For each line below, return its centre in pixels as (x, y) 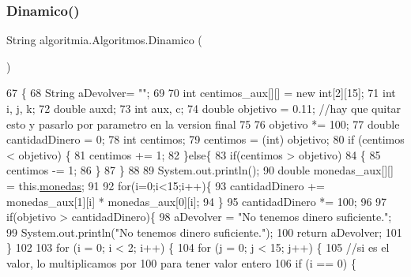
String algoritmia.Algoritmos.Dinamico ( (104, 40)
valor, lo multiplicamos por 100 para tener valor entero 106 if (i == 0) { (181, 262)
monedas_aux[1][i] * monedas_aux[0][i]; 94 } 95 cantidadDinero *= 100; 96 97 (197, 201)
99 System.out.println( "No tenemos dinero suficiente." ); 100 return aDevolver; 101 (204, 232)
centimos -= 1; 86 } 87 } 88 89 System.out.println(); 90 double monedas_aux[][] (200, 170)
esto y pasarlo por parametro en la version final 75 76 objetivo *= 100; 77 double (203, 124)
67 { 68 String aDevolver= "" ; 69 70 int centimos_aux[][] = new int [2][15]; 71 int (201, 93)
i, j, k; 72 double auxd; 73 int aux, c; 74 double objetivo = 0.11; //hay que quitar (204, 108)
